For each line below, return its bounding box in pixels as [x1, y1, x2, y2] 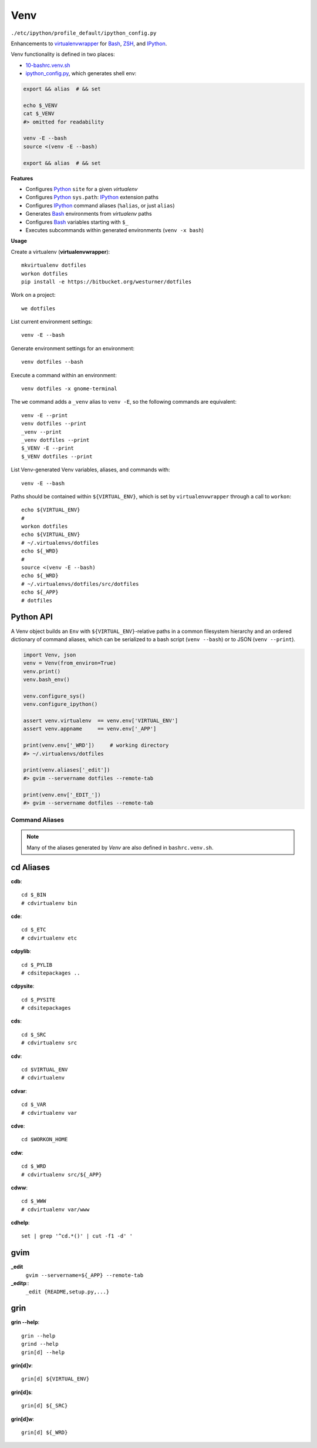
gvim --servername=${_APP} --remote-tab [25, 1272, 144, 1278]
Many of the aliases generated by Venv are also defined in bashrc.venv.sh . [26, 844, 214, 851]
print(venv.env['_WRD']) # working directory [23, 742, 169, 749]
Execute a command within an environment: [11, 371, 117, 378]
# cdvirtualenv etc [21, 934, 77, 941]
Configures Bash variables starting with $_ [25, 218, 129, 226]
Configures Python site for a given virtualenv [25, 185, 138, 192]
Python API [11, 612, 53, 622]
